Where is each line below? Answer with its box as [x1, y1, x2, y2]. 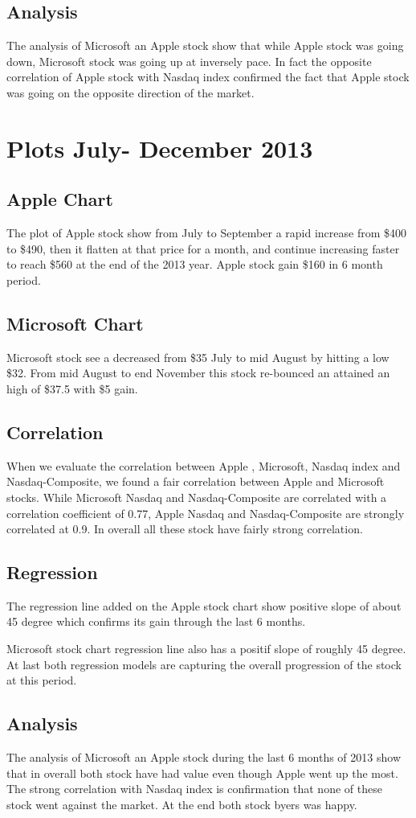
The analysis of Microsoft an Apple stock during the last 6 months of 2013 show [6, 749, 401, 766]
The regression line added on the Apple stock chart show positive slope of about [6, 597, 402, 614]
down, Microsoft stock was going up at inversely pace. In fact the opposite [6, 52, 372, 69]
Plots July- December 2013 [6, 131, 313, 164]
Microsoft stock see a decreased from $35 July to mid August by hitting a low [6, 348, 389, 365]
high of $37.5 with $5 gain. [6, 380, 138, 397]
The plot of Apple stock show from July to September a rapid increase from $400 [6, 224, 406, 241]
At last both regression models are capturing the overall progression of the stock [6, 656, 402, 672]
